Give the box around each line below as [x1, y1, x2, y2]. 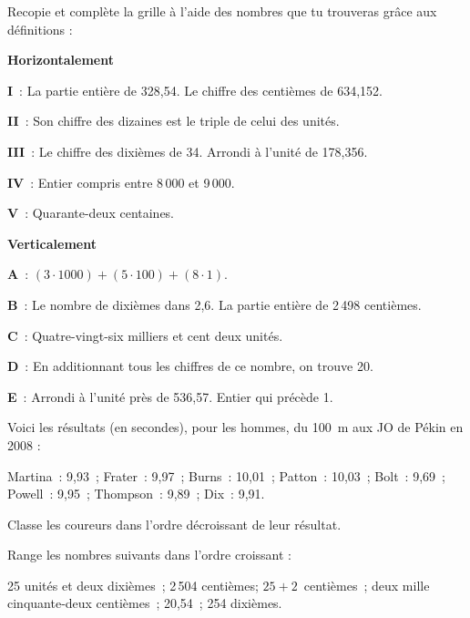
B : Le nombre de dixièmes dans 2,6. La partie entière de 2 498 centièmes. [7, 294, 422, 314]
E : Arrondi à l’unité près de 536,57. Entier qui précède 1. [7, 386, 333, 406]
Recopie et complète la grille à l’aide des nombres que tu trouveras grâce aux [7, 2, 437, 20]
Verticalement [7, 233, 97, 252]
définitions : [7, 19, 73, 38]
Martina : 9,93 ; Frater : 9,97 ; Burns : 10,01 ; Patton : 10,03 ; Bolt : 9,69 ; [7, 466, 445, 485]
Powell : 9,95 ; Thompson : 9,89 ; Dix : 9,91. [7, 484, 265, 503]
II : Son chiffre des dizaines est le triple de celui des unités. [7, 111, 340, 130]
